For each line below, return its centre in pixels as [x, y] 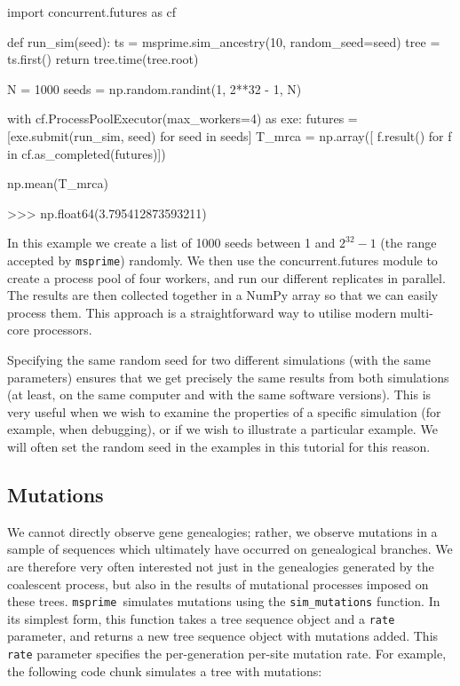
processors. [63, 330]
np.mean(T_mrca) [58, 183]
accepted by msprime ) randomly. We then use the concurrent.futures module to [222, 260]
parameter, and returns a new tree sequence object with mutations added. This [223, 636]
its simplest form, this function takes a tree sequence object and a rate [201, 618]
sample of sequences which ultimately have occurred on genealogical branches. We [230, 549]
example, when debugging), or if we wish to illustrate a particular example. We [222, 429]
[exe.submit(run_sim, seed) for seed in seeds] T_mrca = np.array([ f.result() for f [230, 135]
